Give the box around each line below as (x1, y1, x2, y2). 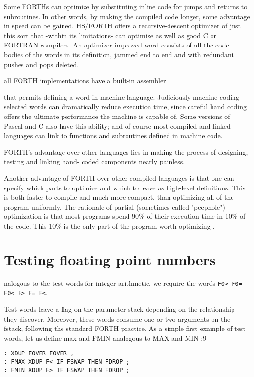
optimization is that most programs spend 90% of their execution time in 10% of (4, 211, 246, 221)
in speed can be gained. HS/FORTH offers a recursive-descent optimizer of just (4, 21, 241, 31)
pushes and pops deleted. (4, 59, 79, 69)
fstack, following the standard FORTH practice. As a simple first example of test (4, 323, 246, 333)
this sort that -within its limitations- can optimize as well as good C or (4, 30, 216, 40)
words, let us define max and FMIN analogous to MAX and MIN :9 (4, 332, 207, 343)
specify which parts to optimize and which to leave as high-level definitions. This (4, 182, 246, 192)
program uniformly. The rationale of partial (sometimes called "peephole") (4, 201, 226, 212)
